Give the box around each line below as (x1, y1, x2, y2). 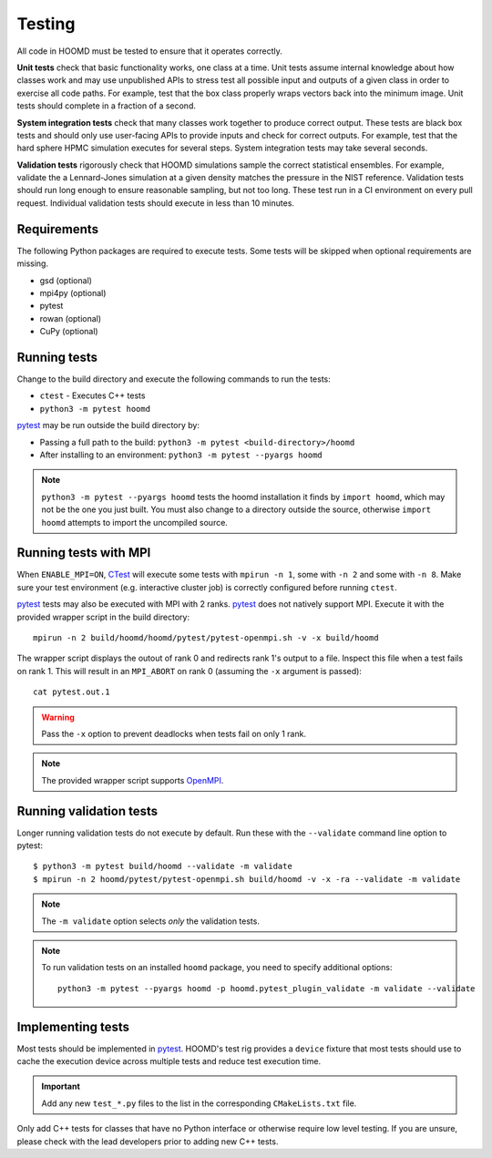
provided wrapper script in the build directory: (16, 611, 190, 622)
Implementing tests (16, 1019, 129, 1034)
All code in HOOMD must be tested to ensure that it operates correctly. (16, 46, 282, 56)
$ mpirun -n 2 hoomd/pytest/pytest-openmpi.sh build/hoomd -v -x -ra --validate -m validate (33, 874, 461, 884)
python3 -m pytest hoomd (39, 404, 150, 414)
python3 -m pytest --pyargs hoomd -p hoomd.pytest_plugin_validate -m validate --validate (57, 983, 476, 993)
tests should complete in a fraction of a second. (16, 100, 196, 111)
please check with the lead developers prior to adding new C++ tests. (16, 1135, 279, 1147)
